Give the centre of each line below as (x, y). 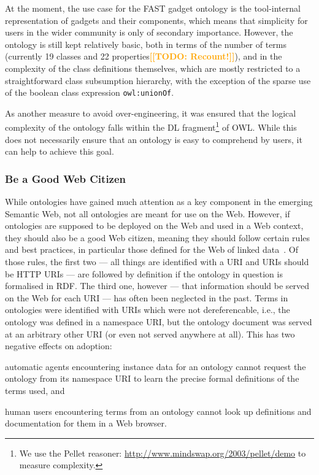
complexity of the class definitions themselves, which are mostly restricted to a (153, 68)
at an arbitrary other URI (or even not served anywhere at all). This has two (150, 334)
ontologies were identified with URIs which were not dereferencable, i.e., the (148, 310)
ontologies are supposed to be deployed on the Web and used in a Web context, (154, 226)
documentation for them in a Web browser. (86, 423)
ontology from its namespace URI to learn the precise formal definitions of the (152, 378)
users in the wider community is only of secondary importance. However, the (149, 32)
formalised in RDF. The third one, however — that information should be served (157, 286)
